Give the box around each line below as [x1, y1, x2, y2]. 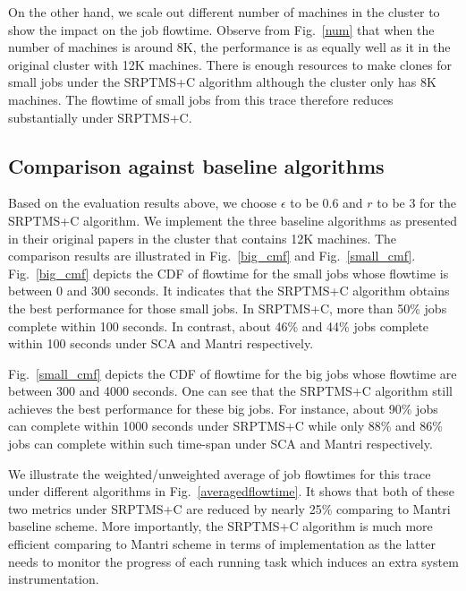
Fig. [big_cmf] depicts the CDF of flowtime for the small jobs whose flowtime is [8, 263, 449, 282]
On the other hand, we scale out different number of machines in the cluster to [8, 3, 440, 21]
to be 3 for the [377, 193, 456, 212]
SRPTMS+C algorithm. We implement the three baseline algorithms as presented [8, 210, 458, 229]
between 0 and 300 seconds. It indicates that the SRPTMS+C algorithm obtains [8, 281, 450, 300]
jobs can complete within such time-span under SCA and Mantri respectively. [8, 434, 433, 453]
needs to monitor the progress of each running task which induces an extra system [8, 552, 459, 570]
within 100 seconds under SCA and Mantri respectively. [8, 334, 314, 353]
